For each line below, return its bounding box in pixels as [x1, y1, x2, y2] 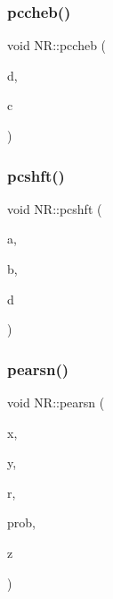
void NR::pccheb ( [7, 36, 107, 55]
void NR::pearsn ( [7, 393, 105, 411]
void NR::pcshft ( [7, 199, 102, 218]
